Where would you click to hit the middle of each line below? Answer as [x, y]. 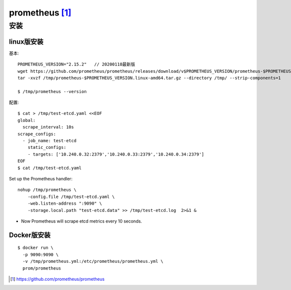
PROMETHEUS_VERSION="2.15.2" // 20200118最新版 [76, 64]
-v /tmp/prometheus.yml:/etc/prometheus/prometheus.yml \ [93, 261]
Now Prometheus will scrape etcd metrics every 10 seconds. [82, 221]
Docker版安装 [30, 235]
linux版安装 [26, 41]
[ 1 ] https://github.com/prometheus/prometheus [57, 279]
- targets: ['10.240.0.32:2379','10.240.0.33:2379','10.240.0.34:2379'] [116, 154]
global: [27, 120]
